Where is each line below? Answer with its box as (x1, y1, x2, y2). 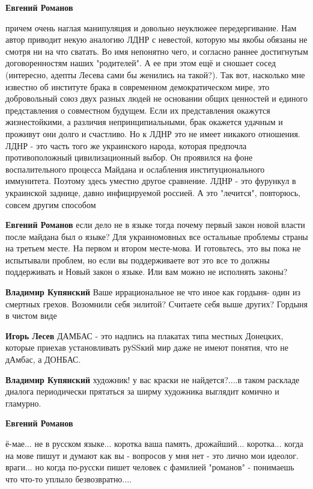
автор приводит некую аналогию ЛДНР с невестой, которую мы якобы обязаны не (5, 33, 308, 46)
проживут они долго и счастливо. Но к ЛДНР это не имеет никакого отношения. (5, 127, 300, 140)
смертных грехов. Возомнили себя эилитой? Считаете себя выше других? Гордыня (5, 297, 308, 310)
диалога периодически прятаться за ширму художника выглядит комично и (5, 385, 279, 398)
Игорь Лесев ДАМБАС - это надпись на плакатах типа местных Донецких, (5, 329, 284, 342)
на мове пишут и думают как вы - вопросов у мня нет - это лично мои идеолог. (5, 449, 299, 461)
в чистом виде (5, 309, 57, 322)
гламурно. (5, 396, 41, 409)
